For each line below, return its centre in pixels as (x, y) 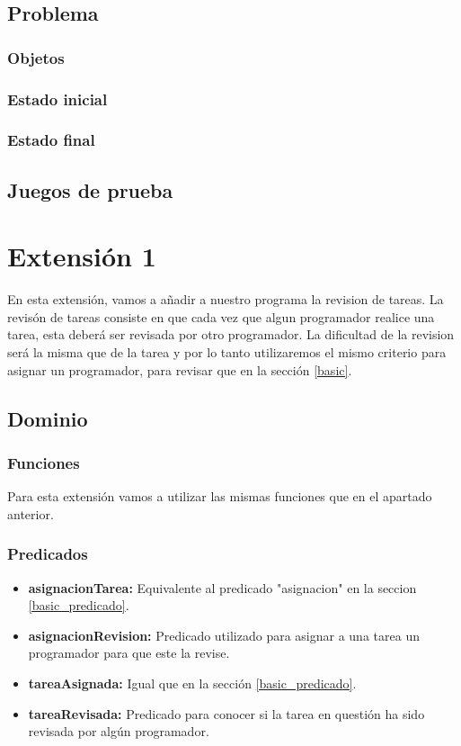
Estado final (51, 140)
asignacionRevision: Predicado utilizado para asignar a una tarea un (224, 635)
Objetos (36, 57)
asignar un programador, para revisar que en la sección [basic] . (180, 369)
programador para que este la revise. (129, 653)
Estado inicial (58, 99)
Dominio (48, 418)
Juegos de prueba (90, 189)
